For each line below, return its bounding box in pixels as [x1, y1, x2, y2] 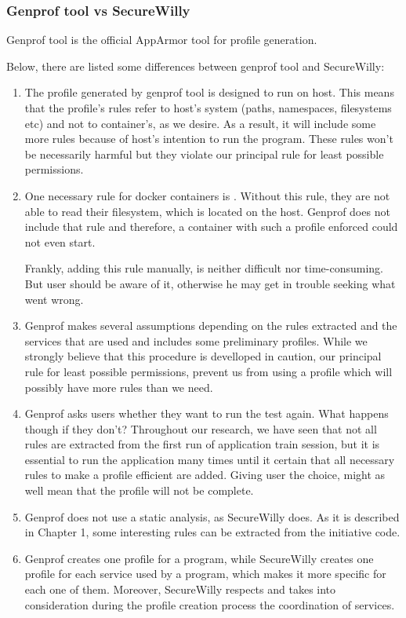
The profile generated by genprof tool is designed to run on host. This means [24, 84, 394, 101]
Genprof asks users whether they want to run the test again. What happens [24, 405, 389, 422]
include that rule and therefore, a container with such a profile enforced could [24, 218, 398, 235]
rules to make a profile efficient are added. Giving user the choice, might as [24, 466, 386, 483]
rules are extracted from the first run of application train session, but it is [24, 436, 380, 452]
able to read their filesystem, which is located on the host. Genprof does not [24, 203, 390, 219]
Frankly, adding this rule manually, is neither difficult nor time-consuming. [24, 260, 384, 276]
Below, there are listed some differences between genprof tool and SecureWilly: [6, 57, 385, 74]
